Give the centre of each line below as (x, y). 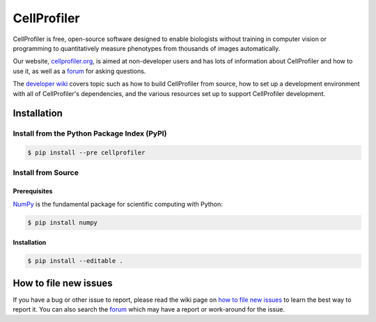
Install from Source (46, 172)
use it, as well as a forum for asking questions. (79, 71)
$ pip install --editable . (75, 261)
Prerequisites (33, 191)
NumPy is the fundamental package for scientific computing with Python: (118, 204)
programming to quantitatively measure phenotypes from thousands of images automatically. (147, 48)
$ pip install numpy (62, 222)
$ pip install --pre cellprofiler (86, 153)
